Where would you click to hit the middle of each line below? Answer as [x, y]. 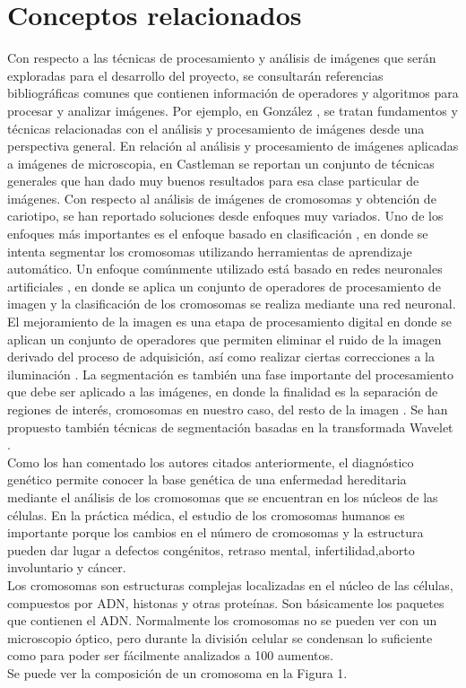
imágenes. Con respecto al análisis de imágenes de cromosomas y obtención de [222, 198]
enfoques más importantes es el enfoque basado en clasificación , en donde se [218, 234]
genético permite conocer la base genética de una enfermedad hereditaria [207, 479]
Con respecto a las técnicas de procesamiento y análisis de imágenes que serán [222, 58]
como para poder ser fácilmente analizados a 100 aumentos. [170, 655]
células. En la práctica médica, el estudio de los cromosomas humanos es [206, 514]
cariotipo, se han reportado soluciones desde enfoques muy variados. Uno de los [225, 216]
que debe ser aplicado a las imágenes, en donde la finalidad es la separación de [223, 392]
